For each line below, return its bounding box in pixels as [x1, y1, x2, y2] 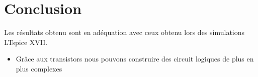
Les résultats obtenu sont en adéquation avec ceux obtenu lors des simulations [4, 27, 245, 37]
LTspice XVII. [4, 36, 48, 47]
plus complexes [16, 63, 62, 73]
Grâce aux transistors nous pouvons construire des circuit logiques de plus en [16, 53, 254, 64]
